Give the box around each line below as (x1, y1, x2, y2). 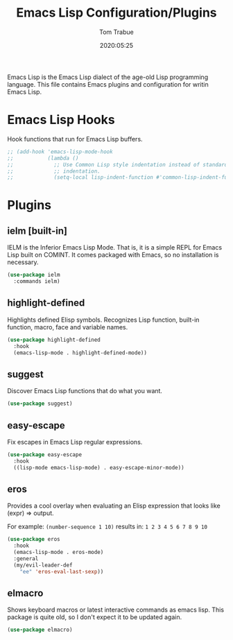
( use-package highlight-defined (7, 336, 101, 343)
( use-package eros (7, 536, 60, 543)
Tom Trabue (99, 28, 134, 36)
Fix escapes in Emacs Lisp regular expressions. (7, 438, 143, 446)
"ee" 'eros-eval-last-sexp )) (19, 568, 104, 575)
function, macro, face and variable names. (7, 322, 128, 331)
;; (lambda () (7, 155, 79, 162)
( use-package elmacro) (7, 626, 73, 634)
